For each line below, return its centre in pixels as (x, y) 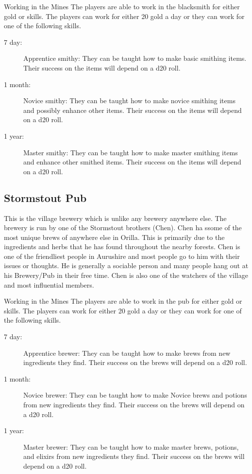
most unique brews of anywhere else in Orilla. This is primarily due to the (114, 237)
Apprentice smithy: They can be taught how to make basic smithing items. (135, 58)
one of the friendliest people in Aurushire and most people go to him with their (122, 256)
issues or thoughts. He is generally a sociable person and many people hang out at (126, 265)
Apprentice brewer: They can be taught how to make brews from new (127, 353)
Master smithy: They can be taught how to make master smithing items (131, 152)
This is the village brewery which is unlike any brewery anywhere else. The (115, 218)
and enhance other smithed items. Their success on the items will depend (132, 162)
